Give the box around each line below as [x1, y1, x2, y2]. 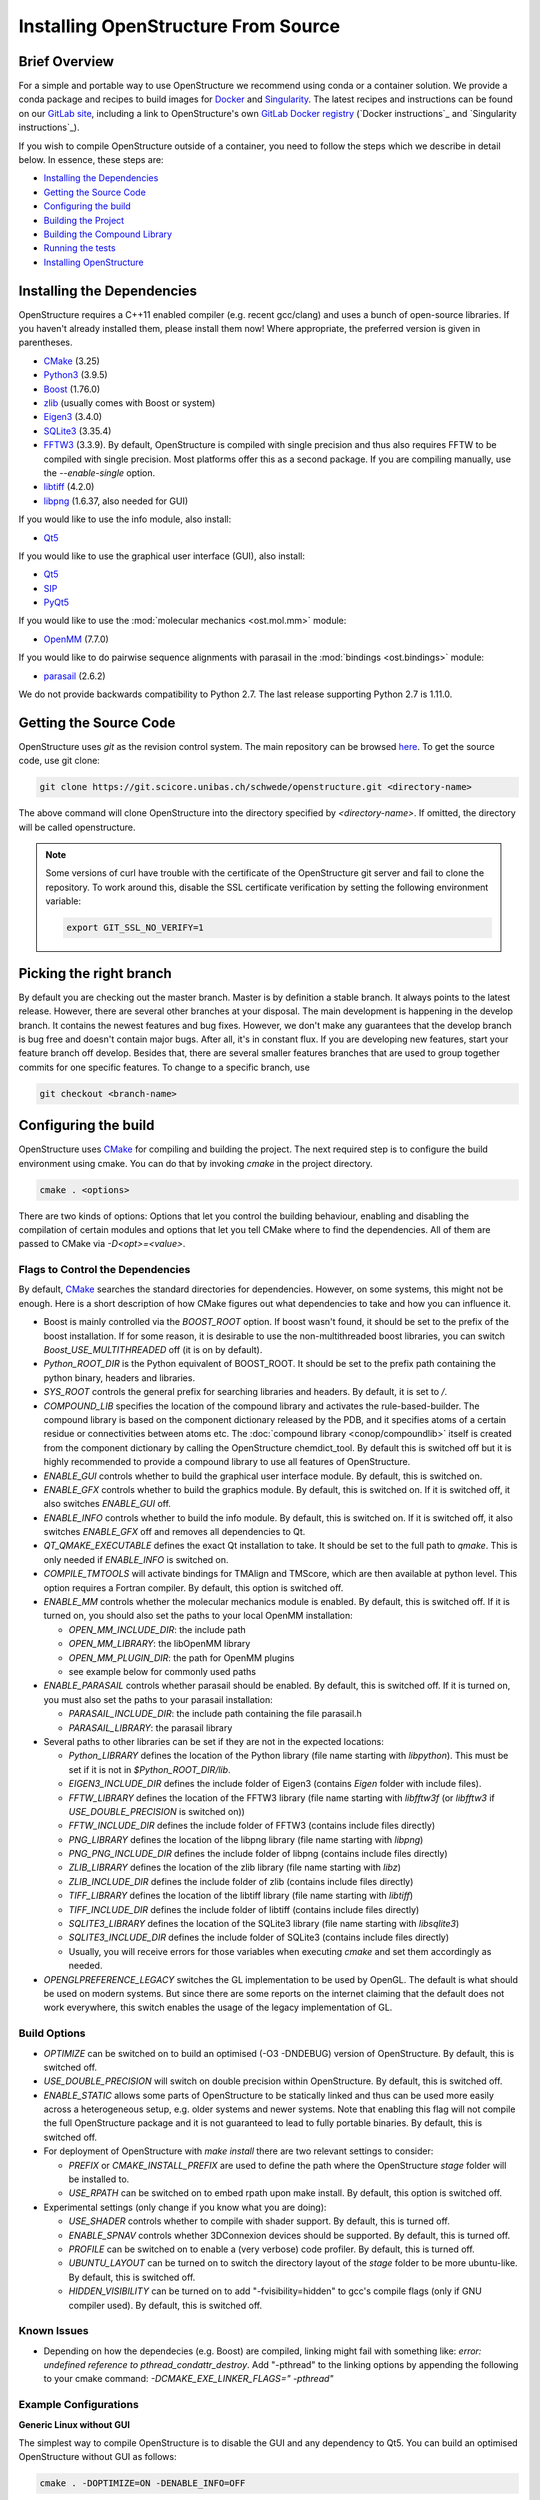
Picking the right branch [18, 965, 172, 982]
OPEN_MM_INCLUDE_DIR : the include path [68, 1623, 247, 1635]
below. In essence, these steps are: [18, 154, 164, 166]
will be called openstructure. [18, 821, 136, 833]
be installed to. [68, 2173, 130, 2185]
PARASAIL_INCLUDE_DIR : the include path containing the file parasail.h [68, 1708, 362, 1720]
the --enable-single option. [43, 466, 155, 479]
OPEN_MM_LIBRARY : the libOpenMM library [68, 1638, 251, 1650]
